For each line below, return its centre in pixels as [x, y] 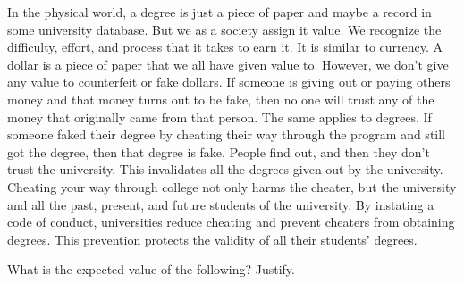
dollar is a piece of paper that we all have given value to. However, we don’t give [228, 64]
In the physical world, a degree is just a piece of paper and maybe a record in [219, 12]
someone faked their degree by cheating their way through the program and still [226, 134]
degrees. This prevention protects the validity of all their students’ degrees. [212, 239]
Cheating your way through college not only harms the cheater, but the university [232, 186]
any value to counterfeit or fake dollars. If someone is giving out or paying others [229, 82]
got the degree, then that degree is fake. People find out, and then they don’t [219, 151]
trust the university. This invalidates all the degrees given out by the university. [225, 169]
